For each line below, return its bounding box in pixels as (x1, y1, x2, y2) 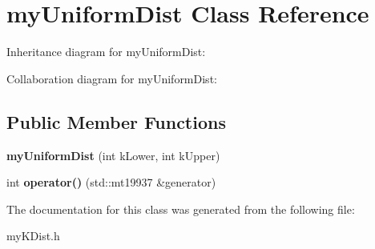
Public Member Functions (6, 109, 226, 134)
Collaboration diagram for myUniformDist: (6, 70, 217, 86)
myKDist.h (6, 227, 60, 244)
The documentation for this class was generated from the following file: (6, 200, 355, 217)
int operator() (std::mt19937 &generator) (6, 174, 216, 191)
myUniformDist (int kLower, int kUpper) (6, 147, 220, 163)
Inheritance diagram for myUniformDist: (6, 43, 206, 60)
